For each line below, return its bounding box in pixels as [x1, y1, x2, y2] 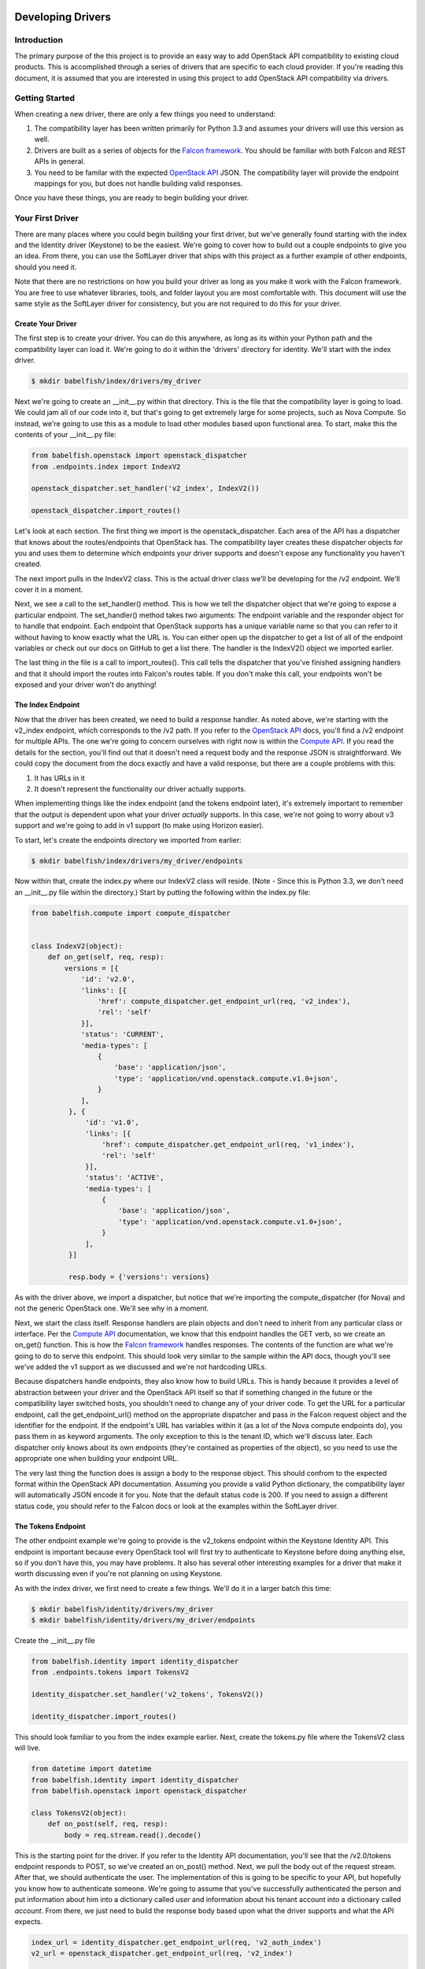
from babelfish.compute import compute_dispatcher [31, 908, 231, 918]
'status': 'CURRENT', [80, 1030, 164, 1039]
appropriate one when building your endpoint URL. [14, 1454, 179, 1463]
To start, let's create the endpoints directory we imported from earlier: [14, 835, 242, 844]
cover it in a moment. [14, 585, 83, 595]
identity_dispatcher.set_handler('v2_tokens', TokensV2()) [31, 1690, 264, 1699]
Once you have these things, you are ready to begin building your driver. [14, 193, 249, 202]
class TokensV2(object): [31, 1808, 128, 1817]
